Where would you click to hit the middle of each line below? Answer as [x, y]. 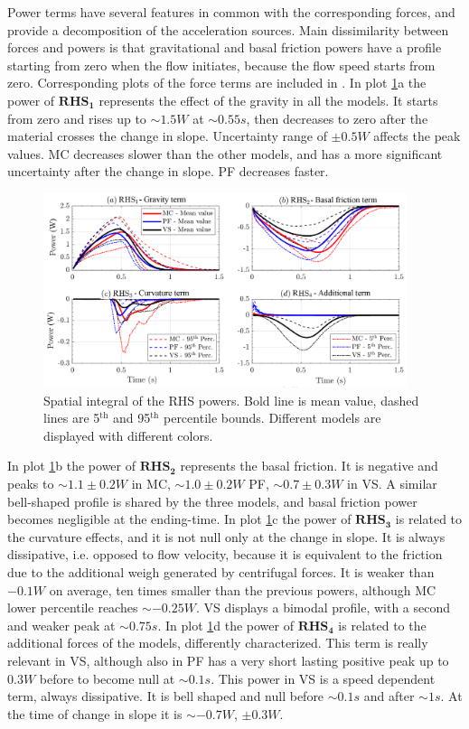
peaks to [31, 484]
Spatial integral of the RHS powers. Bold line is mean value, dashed [231, 400]
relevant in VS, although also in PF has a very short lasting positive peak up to [228, 660]
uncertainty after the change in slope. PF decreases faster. [168, 171]
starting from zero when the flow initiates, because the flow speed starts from [221, 65]
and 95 [132, 418]
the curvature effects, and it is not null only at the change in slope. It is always [226, 536]
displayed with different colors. [128, 435]
